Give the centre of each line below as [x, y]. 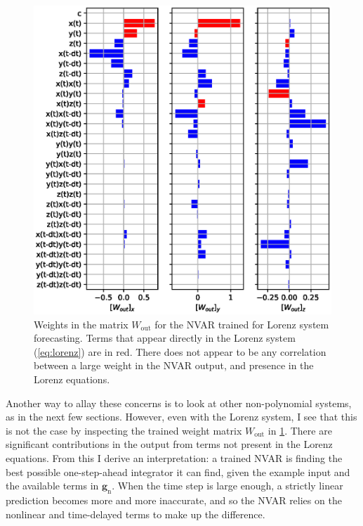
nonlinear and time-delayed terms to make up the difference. [136, 514]
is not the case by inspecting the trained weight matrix [124, 430]
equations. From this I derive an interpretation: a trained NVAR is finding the [174, 457]
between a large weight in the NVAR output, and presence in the [174, 365]
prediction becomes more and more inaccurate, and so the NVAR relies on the [174, 500]
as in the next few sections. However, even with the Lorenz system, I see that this [181, 417]
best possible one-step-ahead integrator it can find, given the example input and [178, 472]
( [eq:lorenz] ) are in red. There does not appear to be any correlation [180, 351]
